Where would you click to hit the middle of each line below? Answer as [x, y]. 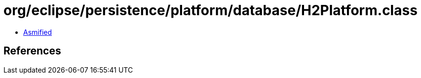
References [32, 51]
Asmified [38, 32]
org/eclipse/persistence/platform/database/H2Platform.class [210, 10]
